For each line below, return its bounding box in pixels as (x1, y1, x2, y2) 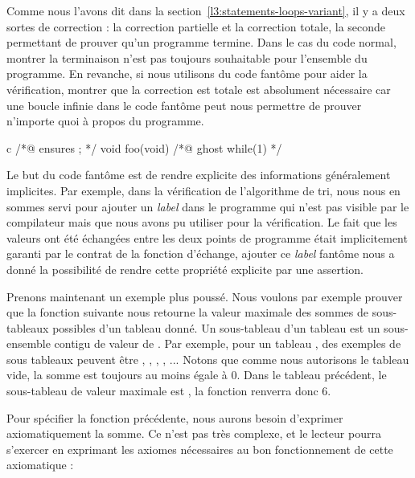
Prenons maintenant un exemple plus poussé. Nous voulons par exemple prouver (6, 288, 403, 304)
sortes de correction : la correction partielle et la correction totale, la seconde (6, 18, 386, 35)
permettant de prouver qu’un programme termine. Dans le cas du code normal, (6, 34, 397, 51)
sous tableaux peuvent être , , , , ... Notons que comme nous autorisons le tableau (6, 350, 409, 367)
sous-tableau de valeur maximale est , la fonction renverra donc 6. (6, 382, 331, 399)
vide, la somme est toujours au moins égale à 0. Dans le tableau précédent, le (6, 366, 387, 383)
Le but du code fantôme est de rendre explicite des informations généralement (6, 166, 391, 183)
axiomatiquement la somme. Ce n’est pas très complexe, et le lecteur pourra (6, 425, 381, 442)
